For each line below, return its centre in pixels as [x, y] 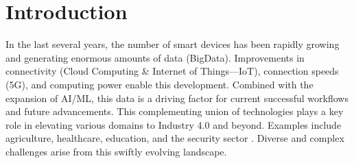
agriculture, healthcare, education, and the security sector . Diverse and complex [175, 138]
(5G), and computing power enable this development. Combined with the [160, 84]
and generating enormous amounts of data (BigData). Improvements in [155, 57]
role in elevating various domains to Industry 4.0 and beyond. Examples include [174, 124]
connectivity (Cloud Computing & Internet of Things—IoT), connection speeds [172, 71]
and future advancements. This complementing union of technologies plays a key [175, 111]
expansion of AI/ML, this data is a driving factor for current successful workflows [177, 98]
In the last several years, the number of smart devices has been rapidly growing [173, 44]
